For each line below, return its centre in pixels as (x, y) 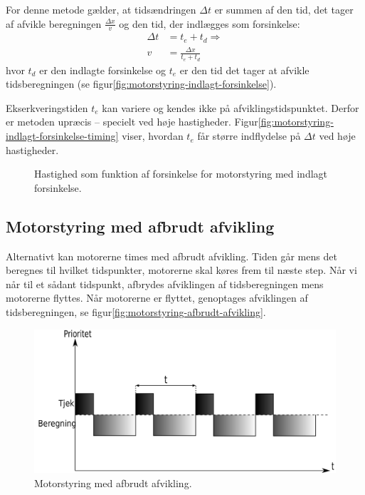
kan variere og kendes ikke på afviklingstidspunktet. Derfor (231, 107)
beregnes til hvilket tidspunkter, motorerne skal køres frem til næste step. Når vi (181, 270)
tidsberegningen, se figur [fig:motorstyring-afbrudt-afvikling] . (136, 312)
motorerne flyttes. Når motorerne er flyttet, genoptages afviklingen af (157, 298)
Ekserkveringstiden (47, 107)
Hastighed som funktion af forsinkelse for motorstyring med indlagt (181, 174)
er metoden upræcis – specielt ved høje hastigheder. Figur (132, 122)
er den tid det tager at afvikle (244, 70)
